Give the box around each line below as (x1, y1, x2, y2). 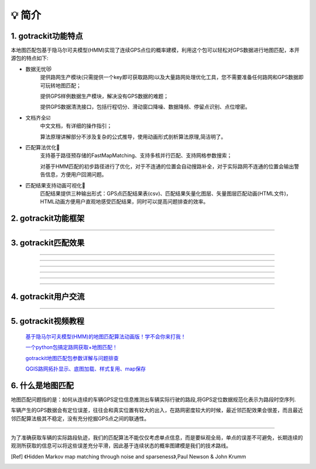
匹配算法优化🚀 (25, 143, 60, 150)
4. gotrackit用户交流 (11, 292, 85, 302)
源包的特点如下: (11, 54, 49, 61)
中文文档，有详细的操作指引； (40, 122, 112, 129)
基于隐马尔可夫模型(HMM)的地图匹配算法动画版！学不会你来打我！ (25, 333, 186, 340)
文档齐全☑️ (25, 114, 51, 121)
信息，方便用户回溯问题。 (44, 171, 107, 178)
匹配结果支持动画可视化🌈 (25, 182, 86, 189)
